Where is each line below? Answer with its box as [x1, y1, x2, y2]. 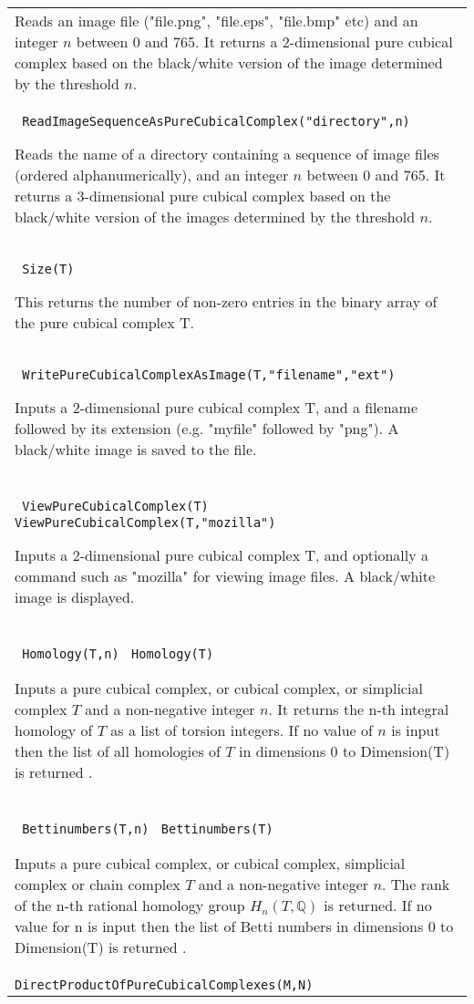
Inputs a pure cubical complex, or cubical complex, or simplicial [15, 678, 423, 699]
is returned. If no [324, 895, 432, 916]
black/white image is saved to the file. [15, 439, 257, 460]
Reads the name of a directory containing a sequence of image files [15, 143, 439, 164]
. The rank [382, 874, 450, 895]
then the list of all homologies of [15, 740, 221, 761]
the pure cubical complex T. [15, 312, 194, 333]
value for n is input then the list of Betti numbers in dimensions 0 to [15, 916, 454, 937]
